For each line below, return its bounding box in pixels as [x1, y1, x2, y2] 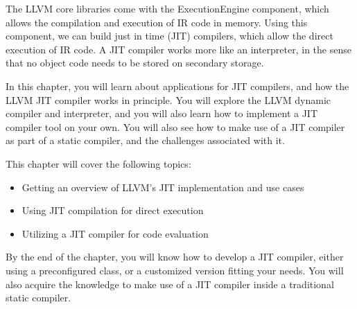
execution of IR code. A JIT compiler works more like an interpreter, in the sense [6, 42, 351, 56]
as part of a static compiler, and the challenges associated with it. [6, 133, 285, 148]
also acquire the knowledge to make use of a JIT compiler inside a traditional [6, 276, 334, 291]
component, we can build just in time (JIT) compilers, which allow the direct [6, 28, 333, 43]
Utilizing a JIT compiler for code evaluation [21, 226, 209, 240]
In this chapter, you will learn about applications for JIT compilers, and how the [6, 78, 349, 93]
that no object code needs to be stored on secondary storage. [6, 55, 264, 70]
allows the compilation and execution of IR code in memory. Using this [6, 15, 308, 29]
